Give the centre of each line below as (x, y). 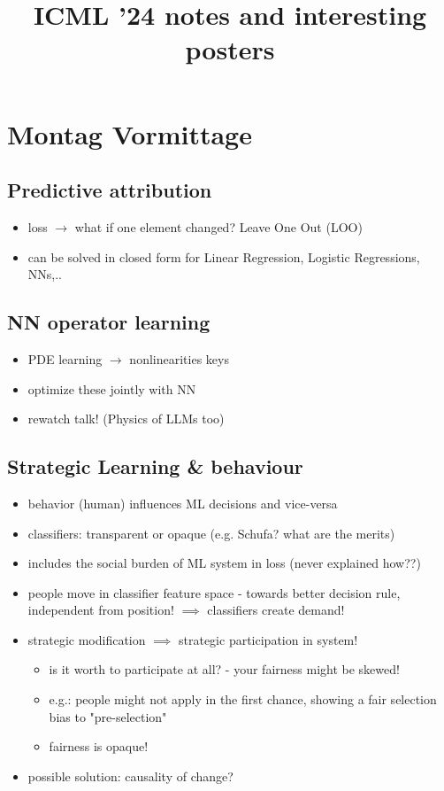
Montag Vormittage (130, 133)
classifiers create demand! (276, 610)
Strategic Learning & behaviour (155, 466)
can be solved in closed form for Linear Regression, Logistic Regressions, (224, 256)
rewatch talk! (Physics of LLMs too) (126, 419)
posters (230, 49)
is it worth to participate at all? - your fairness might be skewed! (224, 669)
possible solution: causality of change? (130, 775)
